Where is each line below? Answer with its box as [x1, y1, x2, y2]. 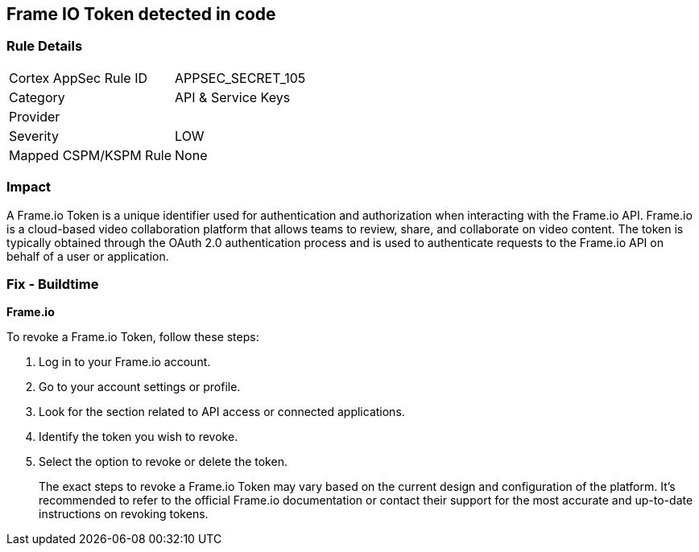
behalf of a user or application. [6, 249, 169, 263]
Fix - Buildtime [6, 275, 99, 292]
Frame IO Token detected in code [6, 4, 276, 24]
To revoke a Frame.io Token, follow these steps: [6, 330, 259, 344]
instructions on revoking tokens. [39, 507, 209, 521]
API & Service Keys [175, 89, 291, 105]
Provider [9, 108, 60, 125]
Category [9, 89, 65, 105]
